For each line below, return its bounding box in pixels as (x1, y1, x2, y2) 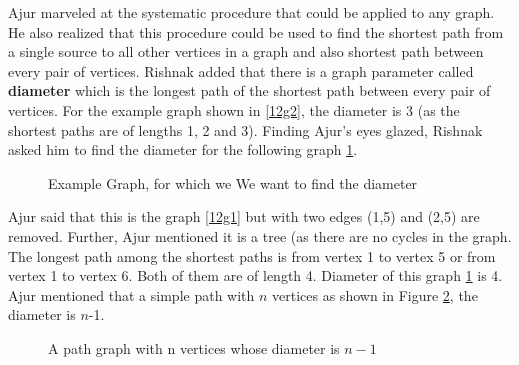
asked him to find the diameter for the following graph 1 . (8, 139, 358, 160)
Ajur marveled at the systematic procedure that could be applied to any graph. (8, 2, 495, 22)
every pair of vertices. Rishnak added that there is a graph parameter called (8, 60, 474, 81)
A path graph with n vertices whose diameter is (48, 337, 340, 358)
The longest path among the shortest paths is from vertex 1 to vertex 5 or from (8, 245, 496, 266)
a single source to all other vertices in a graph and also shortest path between (8, 41, 484, 62)
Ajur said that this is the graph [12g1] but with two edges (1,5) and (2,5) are (8, 206, 480, 227)
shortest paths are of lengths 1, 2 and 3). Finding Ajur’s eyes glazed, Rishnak (8, 119, 483, 140)
